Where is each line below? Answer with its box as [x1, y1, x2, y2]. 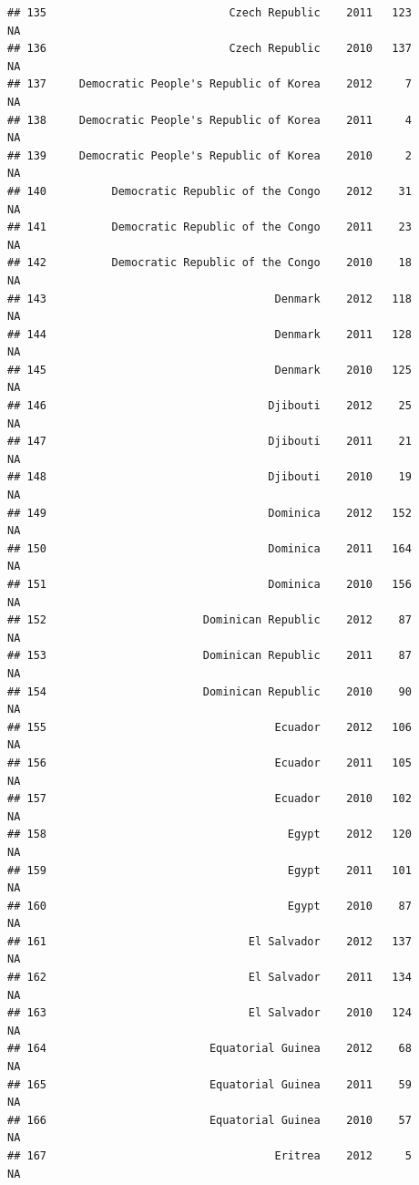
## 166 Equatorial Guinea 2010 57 [7, 1113, 412, 1127]
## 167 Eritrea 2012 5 [7, 1149, 412, 1162]
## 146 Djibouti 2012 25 [7, 399, 412, 413]
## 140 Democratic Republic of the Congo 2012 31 [7, 184, 412, 198]
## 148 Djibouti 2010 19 [7, 470, 412, 484]
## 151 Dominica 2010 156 [7, 578, 412, 591]
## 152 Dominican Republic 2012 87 [7, 613, 412, 627]
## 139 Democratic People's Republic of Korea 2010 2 [7, 149, 412, 162]
